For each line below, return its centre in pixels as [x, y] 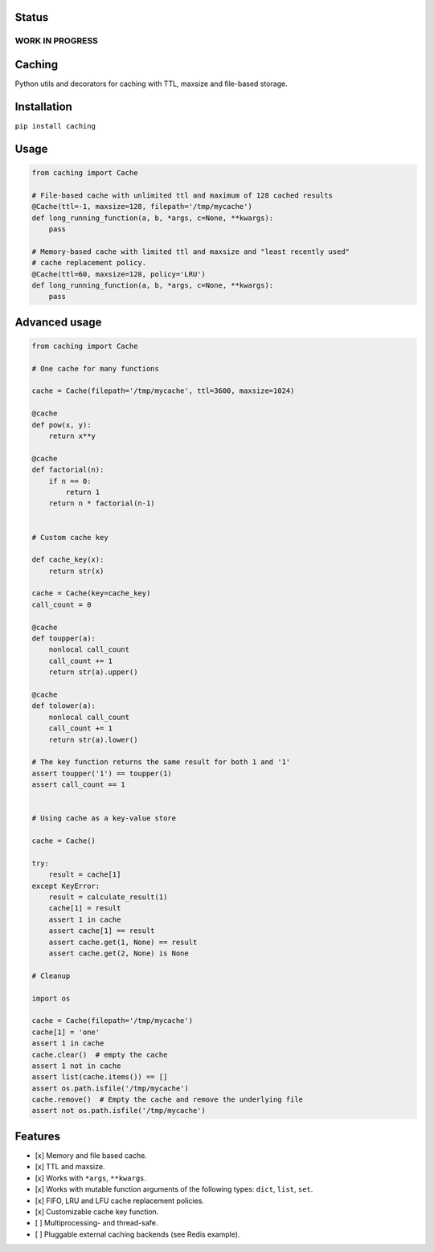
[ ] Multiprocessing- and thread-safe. [96, 1223]
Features [37, 1136]
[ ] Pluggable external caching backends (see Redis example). [137, 1234]
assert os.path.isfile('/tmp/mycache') [110, 1088]
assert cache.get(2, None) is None [119, 953]
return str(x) [76, 571]
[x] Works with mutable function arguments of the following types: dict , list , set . [174, 1189]
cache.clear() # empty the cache [100, 1054]
